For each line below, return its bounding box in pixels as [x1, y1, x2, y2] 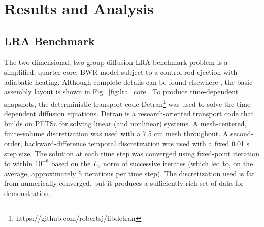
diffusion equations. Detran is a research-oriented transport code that [38, 108, 254, 119]
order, [4, 138, 22, 148]
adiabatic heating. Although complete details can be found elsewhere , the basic [4, 76, 253, 87]
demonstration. [4, 187, 51, 198]
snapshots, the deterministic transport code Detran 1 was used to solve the [4, 96, 235, 109]
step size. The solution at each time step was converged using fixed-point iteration [4, 148, 259, 158]
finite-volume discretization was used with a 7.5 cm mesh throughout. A [4, 128, 228, 139]
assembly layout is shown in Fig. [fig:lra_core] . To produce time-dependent [4, 86, 239, 97]
